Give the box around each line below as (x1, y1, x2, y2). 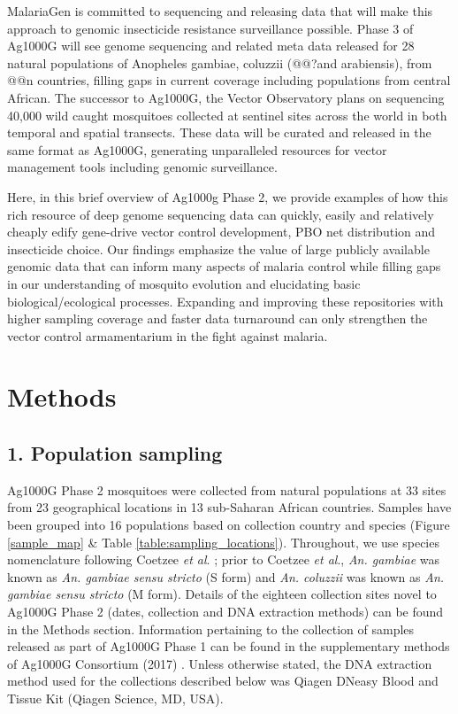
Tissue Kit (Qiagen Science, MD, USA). (7, 688, 224, 707)
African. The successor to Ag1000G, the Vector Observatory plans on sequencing (7, 88, 445, 106)
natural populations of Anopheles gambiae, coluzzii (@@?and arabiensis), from (7, 53, 432, 72)
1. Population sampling (7, 439, 223, 467)
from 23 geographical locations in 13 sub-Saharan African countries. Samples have (7, 498, 452, 516)
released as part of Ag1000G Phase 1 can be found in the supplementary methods (7, 637, 450, 656)
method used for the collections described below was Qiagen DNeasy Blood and (7, 671, 439, 690)
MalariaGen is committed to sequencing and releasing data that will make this (7, 2, 433, 19)
